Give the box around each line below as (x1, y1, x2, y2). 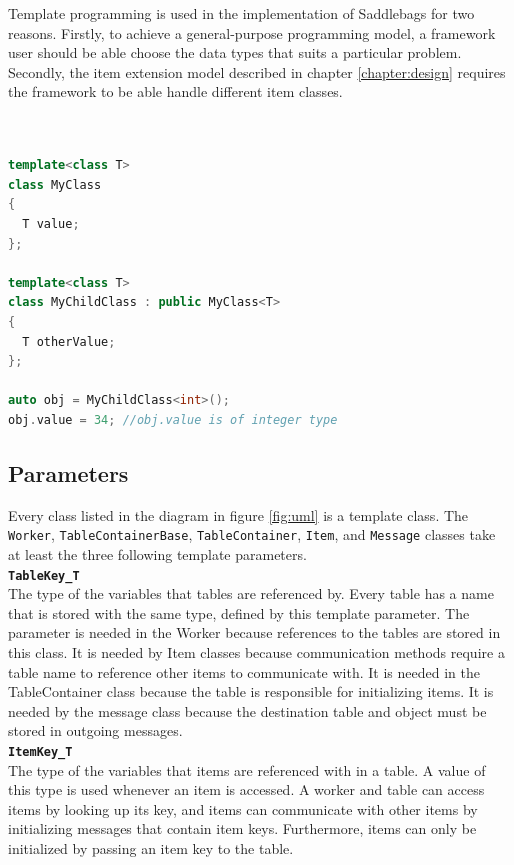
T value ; (22, 216, 80, 231)
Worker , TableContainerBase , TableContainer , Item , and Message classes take (8, 524, 496, 545)
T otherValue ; (22, 334, 116, 349)
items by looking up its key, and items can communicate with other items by (8, 798, 478, 819)
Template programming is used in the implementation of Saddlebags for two (8, 3, 475, 23)
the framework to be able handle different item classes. (8, 81, 343, 102)
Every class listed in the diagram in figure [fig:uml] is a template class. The (8, 504, 469, 525)
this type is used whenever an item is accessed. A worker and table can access (8, 779, 485, 800)
